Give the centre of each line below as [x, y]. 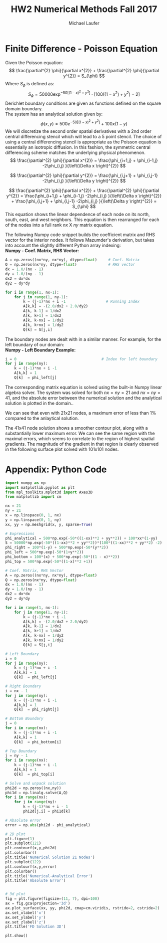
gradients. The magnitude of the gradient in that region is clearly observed [82, 444]
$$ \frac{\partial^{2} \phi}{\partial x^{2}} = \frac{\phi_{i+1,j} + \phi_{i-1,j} [84, 160]
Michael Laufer [84, 23]
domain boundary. [24, 108]
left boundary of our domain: [35, 344]
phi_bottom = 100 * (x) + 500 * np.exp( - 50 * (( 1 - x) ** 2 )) [62, 557]
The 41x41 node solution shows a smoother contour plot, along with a [77, 428]
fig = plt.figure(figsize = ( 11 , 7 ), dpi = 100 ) [52, 899]
